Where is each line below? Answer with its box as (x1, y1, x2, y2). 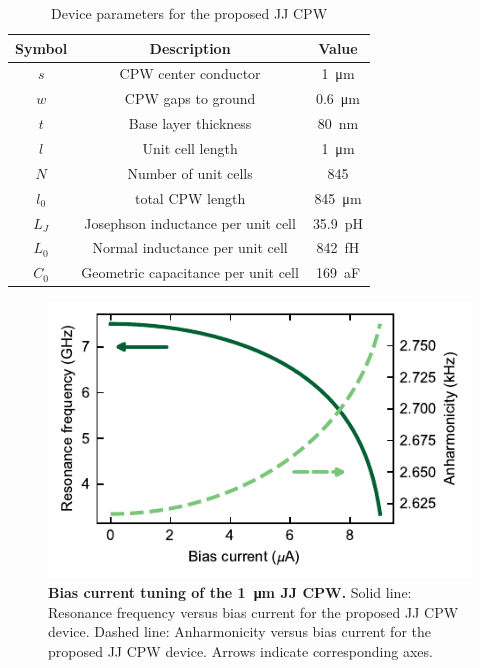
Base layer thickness (128, 113, 252, 134)
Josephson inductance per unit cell (84, 212, 296, 233)
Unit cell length (142, 137, 238, 158)
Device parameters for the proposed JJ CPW (51, 3, 328, 23)
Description (149, 37, 231, 58)
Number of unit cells (127, 162, 253, 183)
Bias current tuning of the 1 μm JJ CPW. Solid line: (48, 582, 412, 603)
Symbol (15, 37, 68, 58)
